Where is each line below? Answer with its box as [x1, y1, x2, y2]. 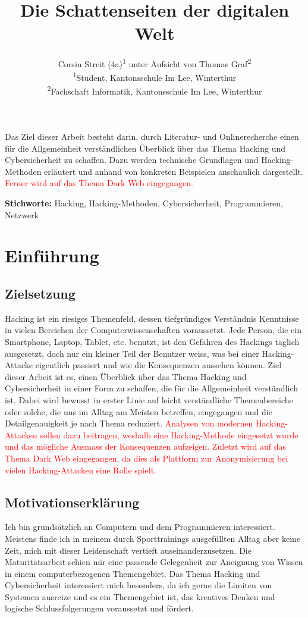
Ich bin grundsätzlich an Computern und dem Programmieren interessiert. [5, 520, 275, 533]
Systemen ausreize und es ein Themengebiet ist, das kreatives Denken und [5, 590, 275, 603]
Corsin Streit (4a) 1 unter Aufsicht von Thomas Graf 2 [58, 56, 252, 70]
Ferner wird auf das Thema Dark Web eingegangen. [5, 177, 193, 189]
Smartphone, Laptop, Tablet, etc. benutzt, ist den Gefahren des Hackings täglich [5, 335, 300, 347]
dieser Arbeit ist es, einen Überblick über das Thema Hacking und [5, 370, 247, 382]
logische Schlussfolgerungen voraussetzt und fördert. [5, 602, 194, 614]
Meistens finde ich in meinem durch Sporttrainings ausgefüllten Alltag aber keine [5, 532, 301, 544]
